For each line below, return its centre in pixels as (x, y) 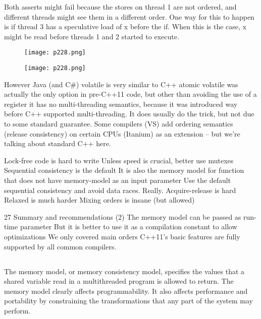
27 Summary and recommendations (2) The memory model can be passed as (123, 216)
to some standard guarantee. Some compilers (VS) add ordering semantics (119, 124)
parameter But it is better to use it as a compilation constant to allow (128, 227)
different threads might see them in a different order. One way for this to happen (129, 16)
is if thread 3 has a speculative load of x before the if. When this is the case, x (125, 26)
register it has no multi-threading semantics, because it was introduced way (121, 104)
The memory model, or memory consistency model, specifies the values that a (124, 271)
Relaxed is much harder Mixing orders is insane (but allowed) (99, 200)
